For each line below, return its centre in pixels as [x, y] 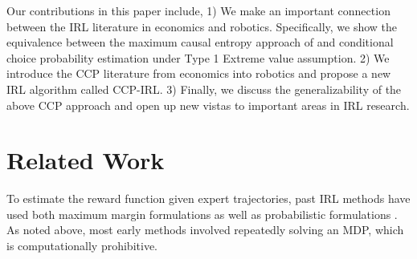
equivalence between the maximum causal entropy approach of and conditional [200, 42]
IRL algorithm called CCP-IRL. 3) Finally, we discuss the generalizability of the [204, 89]
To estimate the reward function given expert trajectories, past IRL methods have [208, 198]
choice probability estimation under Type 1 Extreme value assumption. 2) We [198, 57]
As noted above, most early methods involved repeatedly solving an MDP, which [205, 230]
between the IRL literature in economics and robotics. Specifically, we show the [202, 26]
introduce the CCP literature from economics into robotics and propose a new [199, 73]
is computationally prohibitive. [82, 246]
